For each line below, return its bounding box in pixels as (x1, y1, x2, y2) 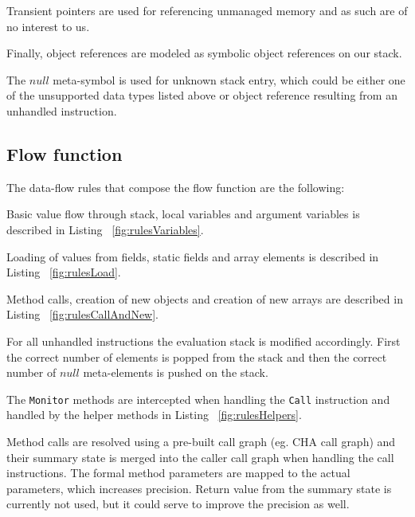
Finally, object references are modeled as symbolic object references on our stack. (6, 45, 402, 61)
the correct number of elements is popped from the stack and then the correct (6, 348, 387, 365)
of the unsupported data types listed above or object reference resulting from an (6, 87, 397, 104)
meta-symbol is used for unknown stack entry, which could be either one (53, 71, 405, 88)
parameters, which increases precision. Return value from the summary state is (6, 480, 392, 496)
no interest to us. (6, 18, 90, 34)
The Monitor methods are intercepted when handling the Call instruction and (6, 390, 390, 407)
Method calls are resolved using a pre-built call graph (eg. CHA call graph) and (6, 433, 396, 449)
